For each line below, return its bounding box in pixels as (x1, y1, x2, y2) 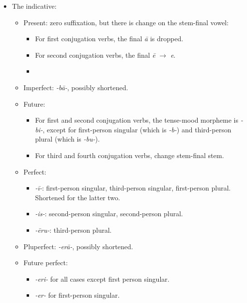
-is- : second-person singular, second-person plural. (35, 208, 183, 219)
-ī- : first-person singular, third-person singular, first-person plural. (35, 183, 231, 193)
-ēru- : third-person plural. (35, 224, 112, 235)
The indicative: (12, 1, 57, 11)
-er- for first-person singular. (35, 290, 120, 300)
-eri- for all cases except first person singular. (35, 273, 170, 284)
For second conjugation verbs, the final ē (35, 49, 155, 60)
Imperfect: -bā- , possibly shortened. (23, 82, 128, 92)
